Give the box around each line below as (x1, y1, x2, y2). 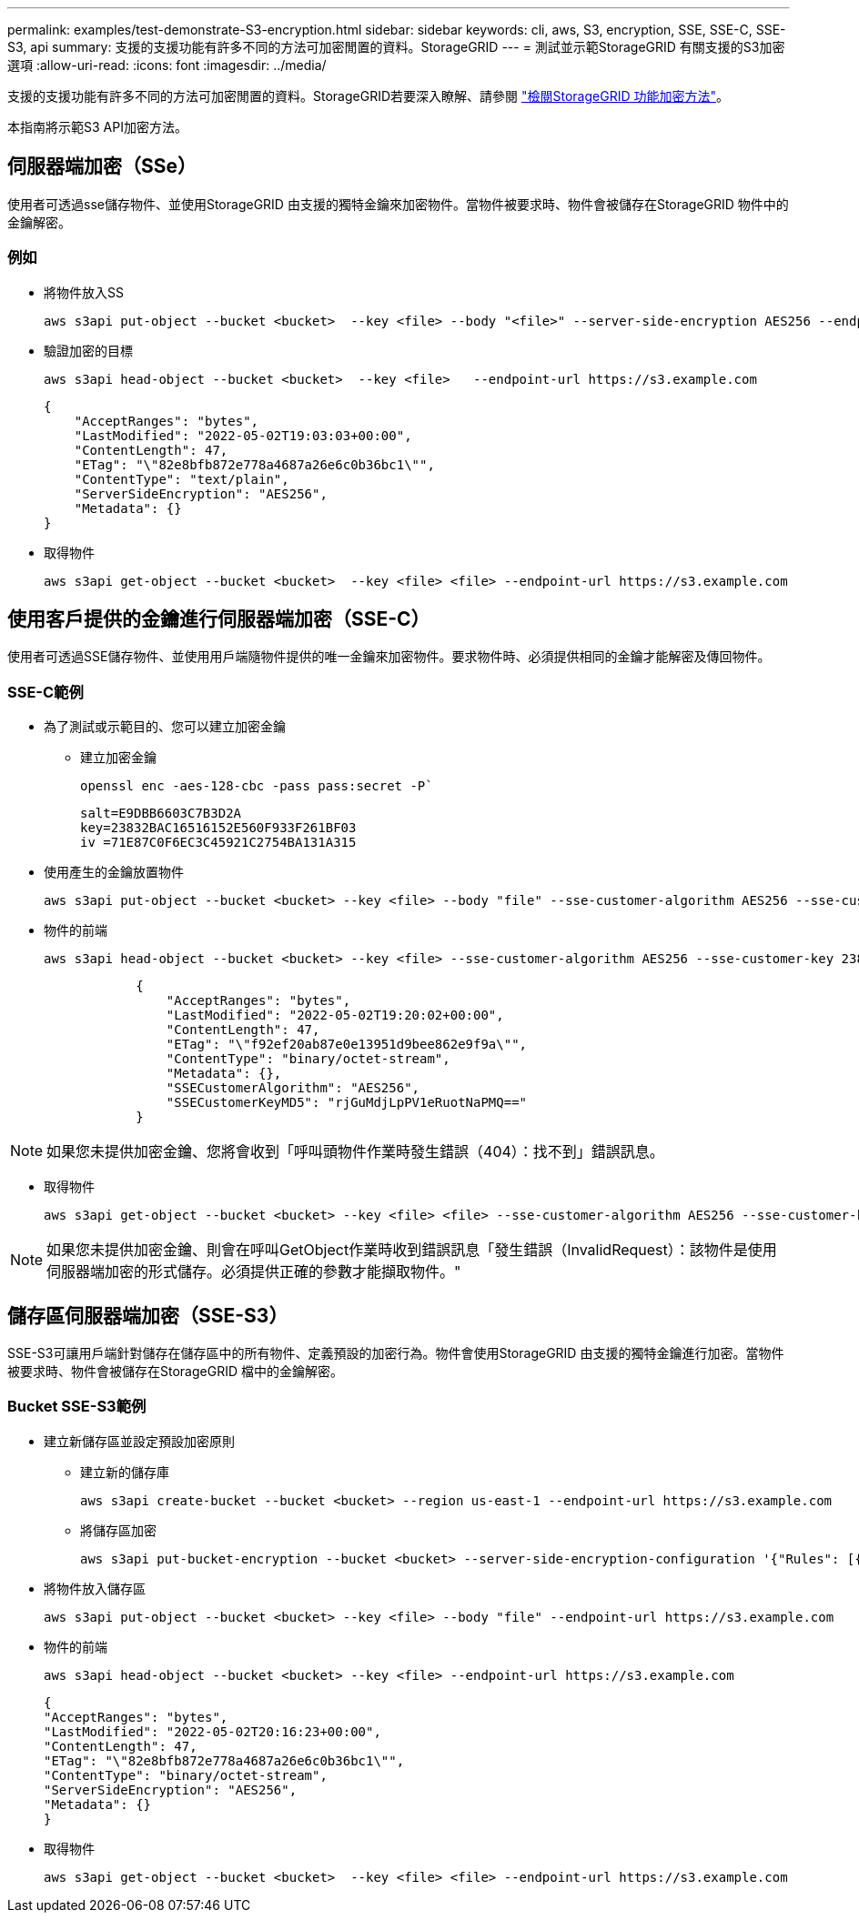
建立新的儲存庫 (80, 1463, 169, 1480)
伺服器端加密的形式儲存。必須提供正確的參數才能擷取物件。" (46, 1262, 461, 1282)
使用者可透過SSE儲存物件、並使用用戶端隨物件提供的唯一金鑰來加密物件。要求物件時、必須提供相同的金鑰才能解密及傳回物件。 (7, 648, 771, 665)
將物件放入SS (44, 284, 124, 300)
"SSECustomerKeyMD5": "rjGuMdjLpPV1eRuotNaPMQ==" (166, 1095, 528, 1111)
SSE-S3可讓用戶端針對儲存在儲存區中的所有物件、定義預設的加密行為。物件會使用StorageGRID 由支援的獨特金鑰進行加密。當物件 (7, 1345, 784, 1362)
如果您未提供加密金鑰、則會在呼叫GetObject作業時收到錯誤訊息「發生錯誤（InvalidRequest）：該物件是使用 (46, 1241, 777, 1260)
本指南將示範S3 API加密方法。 (7, 119, 187, 135)
